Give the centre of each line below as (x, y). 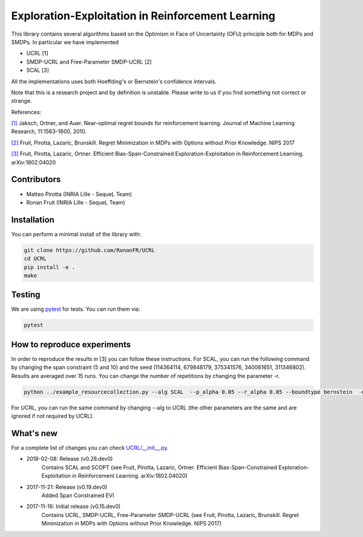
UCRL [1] (37, 53)
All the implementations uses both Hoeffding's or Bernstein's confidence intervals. (114, 81)
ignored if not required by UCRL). (53, 416)
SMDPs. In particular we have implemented (65, 42)
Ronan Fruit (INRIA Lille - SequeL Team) (76, 202)
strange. (22, 101)
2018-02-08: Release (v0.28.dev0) (70, 459)
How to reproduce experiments (71, 344)
